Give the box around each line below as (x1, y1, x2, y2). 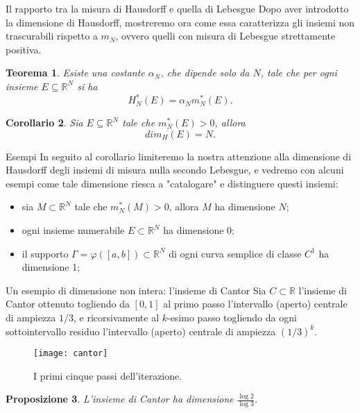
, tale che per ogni (260, 65, 337, 80)
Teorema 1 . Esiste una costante (6, 65, 145, 80)
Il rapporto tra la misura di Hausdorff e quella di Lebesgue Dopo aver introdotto (6, 1, 349, 15)
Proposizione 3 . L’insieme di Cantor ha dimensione (6, 391, 234, 406)
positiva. (6, 42, 42, 56)
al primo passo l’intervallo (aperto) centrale (163, 296, 348, 311)
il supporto (22, 246, 69, 260)
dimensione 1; (22, 260, 80, 274)
